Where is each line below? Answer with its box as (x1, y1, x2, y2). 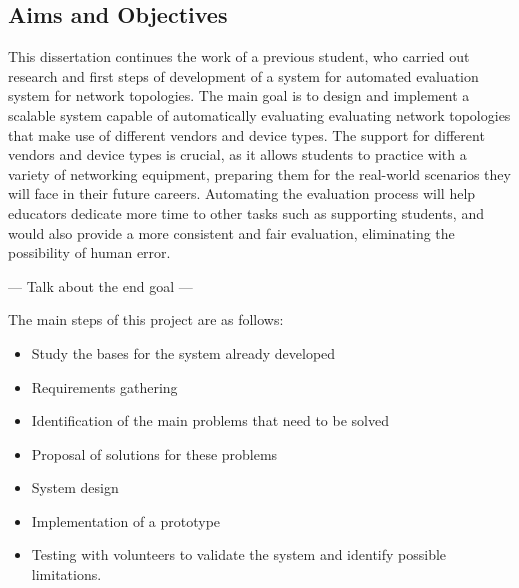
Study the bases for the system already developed (31, 342, 336, 363)
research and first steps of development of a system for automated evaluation (8, 65, 479, 86)
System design (31, 477, 119, 498)
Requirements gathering (31, 376, 178, 397)
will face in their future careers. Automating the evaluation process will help (8, 183, 476, 204)
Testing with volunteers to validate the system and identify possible (31, 544, 447, 565)
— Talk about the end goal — (8, 275, 193, 296)
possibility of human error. (8, 242, 171, 263)
